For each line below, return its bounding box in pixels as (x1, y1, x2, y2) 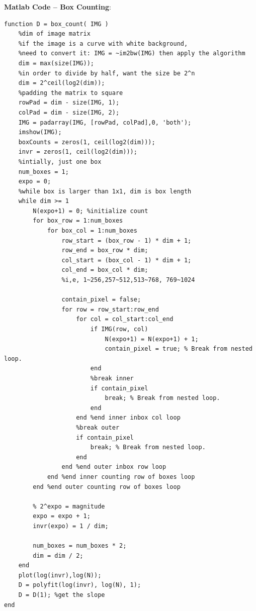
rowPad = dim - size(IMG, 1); (18, 99, 120, 107)
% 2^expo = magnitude (33, 502, 105, 510)
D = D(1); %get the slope (18, 591, 105, 599)
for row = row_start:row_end (61, 305, 159, 313)
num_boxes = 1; (18, 168, 69, 175)
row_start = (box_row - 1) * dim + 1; (61, 237, 192, 244)
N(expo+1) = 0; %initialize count (33, 207, 148, 215)
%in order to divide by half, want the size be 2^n (18, 69, 195, 77)
